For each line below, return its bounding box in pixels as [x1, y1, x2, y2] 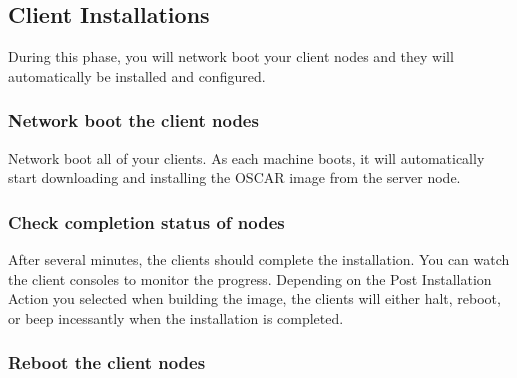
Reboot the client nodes [8, 350, 206, 375]
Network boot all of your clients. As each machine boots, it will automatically [8, 147, 485, 168]
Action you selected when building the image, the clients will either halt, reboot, [8, 288, 501, 309]
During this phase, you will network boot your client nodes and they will [8, 46, 454, 67]
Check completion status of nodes [8, 209, 285, 234]
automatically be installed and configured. [8, 65, 266, 86]
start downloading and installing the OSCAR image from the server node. [8, 167, 461, 188]
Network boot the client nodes [8, 108, 259, 133]
